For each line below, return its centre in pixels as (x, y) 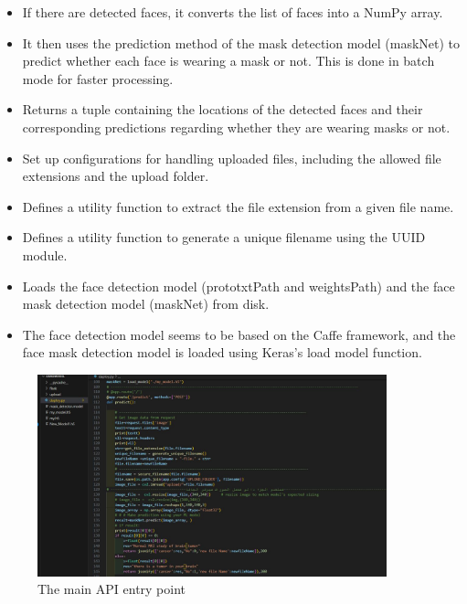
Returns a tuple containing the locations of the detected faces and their (223, 109)
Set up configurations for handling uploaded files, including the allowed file (232, 158)
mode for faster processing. (98, 78)
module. (45, 254)
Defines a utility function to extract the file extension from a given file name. (238, 206)
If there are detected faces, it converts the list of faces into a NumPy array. (233, 12)
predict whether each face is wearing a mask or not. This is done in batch (228, 61)
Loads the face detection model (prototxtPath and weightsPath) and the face (239, 286)
